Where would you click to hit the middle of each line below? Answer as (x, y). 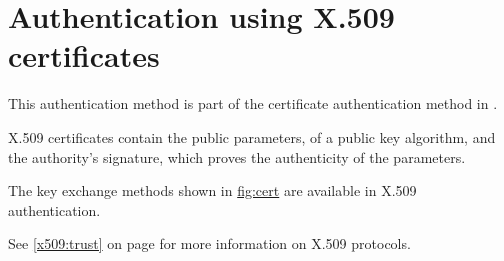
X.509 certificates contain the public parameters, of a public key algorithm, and (252, 136)
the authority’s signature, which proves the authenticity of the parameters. (237, 156)
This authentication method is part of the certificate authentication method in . (253, 103)
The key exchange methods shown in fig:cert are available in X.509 (212, 190)
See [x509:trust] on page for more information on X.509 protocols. (209, 243)
